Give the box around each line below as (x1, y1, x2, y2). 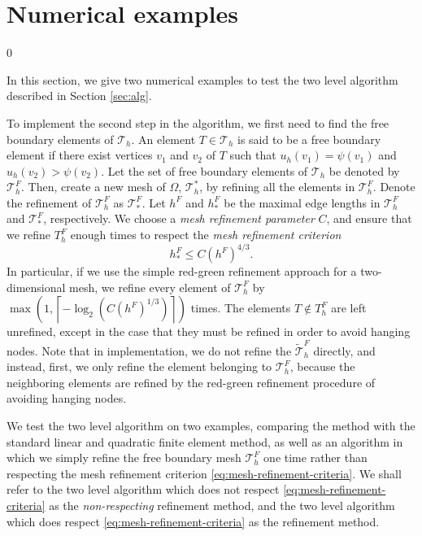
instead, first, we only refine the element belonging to (7, 358, 272, 375)
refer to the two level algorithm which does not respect (7, 481, 280, 498)
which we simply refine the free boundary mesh (7, 449, 241, 466)
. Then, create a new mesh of (20, 178, 166, 195)
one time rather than (263, 449, 368, 466)
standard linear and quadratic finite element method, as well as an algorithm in (7, 433, 403, 450)
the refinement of (7, 194, 92, 211)
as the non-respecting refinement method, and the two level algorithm (49, 497, 395, 513)
